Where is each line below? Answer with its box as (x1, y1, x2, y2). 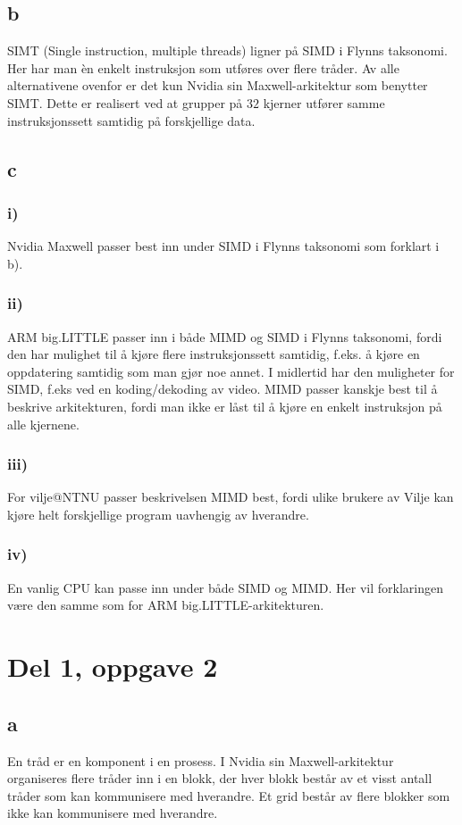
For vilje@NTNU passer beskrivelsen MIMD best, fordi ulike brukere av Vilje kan (7, 487, 454, 506)
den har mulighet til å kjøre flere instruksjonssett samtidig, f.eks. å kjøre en (7, 345, 420, 363)
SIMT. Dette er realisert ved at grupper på (7, 93, 243, 112)
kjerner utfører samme (263, 93, 385, 112)
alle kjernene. (7, 414, 80, 433)
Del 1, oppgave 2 (7, 648, 218, 685)
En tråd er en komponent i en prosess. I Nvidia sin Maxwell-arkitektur (7, 751, 394, 770)
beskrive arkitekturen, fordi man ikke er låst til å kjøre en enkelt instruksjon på (7, 396, 442, 415)
